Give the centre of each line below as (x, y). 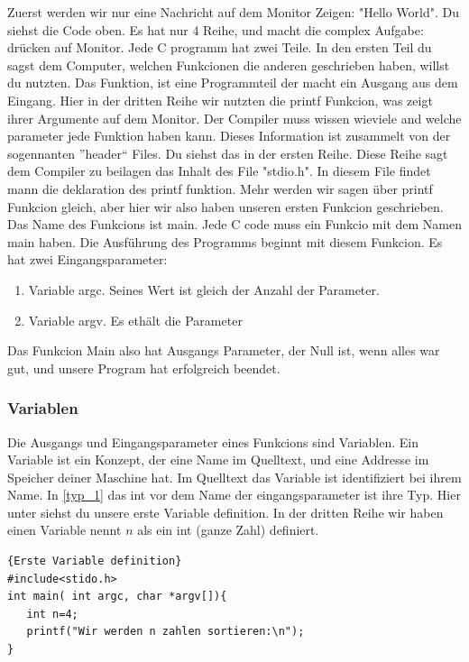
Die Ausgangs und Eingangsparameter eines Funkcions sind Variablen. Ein (213, 441)
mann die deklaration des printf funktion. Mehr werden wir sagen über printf (220, 188)
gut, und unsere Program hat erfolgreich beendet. (144, 368)
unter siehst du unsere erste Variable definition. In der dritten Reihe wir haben (225, 512)
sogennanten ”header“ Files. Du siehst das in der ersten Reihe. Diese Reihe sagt (228, 153)
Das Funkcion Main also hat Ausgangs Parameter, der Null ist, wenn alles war (224, 350)
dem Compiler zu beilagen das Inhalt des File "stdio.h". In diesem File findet (219, 171)
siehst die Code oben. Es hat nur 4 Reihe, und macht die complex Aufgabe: (216, 29)
